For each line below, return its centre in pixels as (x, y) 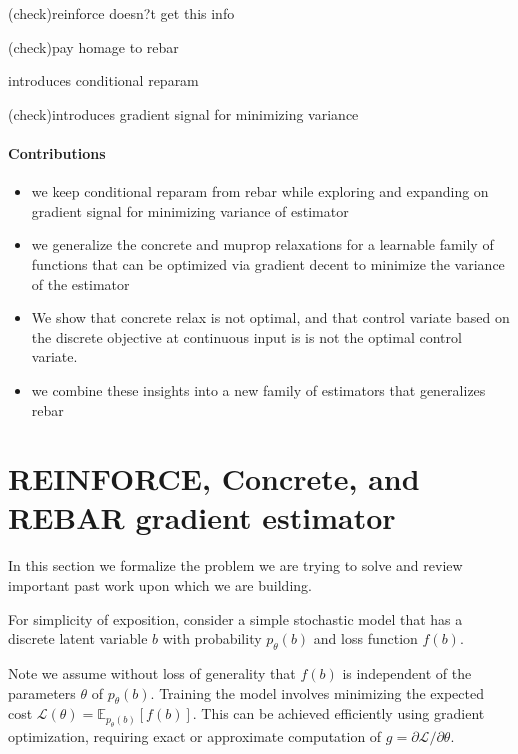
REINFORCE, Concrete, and (214, 478)
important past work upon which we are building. (160, 585)
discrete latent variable (78, 638)
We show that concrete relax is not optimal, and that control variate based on (270, 317)
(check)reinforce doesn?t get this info (121, 13)
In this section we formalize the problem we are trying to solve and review (235, 565)
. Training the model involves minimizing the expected (317, 692)
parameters (42, 692)
